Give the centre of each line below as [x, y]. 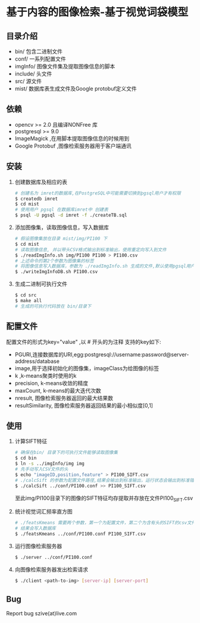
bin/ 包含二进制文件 [39, 51]
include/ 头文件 [33, 74]
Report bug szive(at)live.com [42, 613]
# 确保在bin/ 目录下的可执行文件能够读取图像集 [66, 453]
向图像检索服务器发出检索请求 [51, 569]
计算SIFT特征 [31, 442]
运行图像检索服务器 [38, 546]
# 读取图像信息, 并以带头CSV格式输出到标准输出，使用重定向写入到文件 [90, 250]
